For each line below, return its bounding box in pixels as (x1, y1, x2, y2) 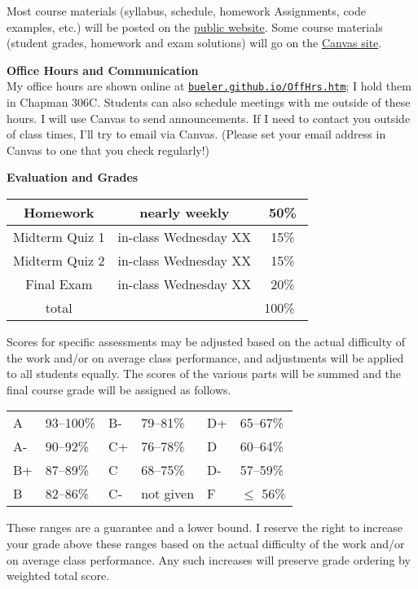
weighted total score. (7, 567, 110, 584)
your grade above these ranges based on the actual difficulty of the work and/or (7, 534, 405, 552)
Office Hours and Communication (7, 61, 199, 78)
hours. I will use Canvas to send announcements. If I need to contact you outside (7, 109, 411, 126)
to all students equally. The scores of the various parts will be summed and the (7, 365, 402, 382)
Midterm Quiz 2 (13, 251, 105, 270)
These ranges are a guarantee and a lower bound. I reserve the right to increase (7, 519, 403, 536)
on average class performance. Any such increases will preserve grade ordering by (7, 551, 411, 568)
